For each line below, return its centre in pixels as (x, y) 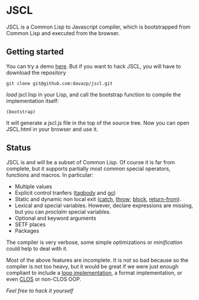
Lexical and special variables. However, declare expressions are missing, (104, 205)
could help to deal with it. (37, 248)
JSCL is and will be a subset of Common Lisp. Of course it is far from (91, 162)
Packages (27, 230)
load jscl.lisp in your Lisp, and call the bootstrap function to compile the (94, 94)
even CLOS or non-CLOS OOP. (44, 279)
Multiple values (33, 186)
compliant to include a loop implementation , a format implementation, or (94, 273)
